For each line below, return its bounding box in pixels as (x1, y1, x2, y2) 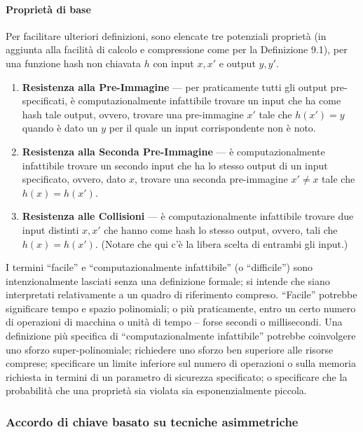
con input (153, 55, 194, 70)
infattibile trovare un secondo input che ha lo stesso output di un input (22, 158, 328, 172)
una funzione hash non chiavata (6, 55, 141, 70)
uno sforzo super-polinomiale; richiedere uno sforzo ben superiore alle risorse (6, 342, 334, 356)
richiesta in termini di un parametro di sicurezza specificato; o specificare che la (6, 369, 348, 384)
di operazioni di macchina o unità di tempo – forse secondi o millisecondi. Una (6, 314, 343, 329)
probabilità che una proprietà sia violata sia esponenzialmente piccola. (6, 383, 307, 398)
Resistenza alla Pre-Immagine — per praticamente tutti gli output (22, 79, 327, 94)
